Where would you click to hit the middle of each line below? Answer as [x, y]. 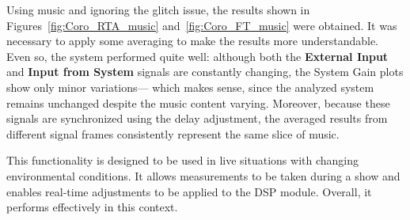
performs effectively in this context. [92, 207]
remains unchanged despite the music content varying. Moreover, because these [198, 102]
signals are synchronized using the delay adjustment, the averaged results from [197, 118]
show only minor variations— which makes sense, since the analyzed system [190, 87]
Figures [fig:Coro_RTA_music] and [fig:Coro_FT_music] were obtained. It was [202, 25]
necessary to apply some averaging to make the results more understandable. [193, 41]
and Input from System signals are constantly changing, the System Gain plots [205, 72]
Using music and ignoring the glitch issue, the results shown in [158, 9]
